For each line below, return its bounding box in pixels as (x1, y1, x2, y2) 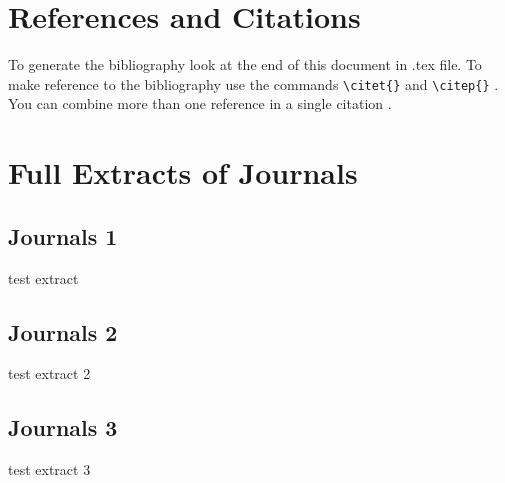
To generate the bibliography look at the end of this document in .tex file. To (8, 54, 482, 75)
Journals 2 (8, 316, 118, 347)
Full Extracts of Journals (8, 152, 358, 193)
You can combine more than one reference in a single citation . (8, 93, 392, 114)
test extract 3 (8, 459, 91, 480)
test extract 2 (8, 363, 91, 384)
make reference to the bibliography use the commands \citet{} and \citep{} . (8, 73, 499, 94)
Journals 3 (8, 412, 118, 443)
